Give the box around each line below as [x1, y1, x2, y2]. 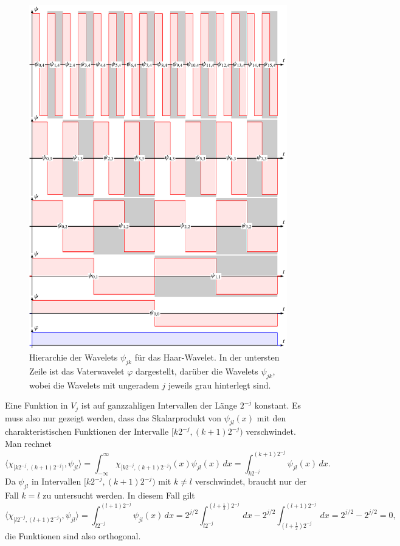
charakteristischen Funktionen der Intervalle [5, 425, 169, 438]
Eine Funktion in [5, 399, 68, 412]
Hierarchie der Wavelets [29, 350, 118, 363]
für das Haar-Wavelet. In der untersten [134, 350, 280, 363]
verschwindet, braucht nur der [195, 475, 307, 488]
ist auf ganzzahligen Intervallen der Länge [81, 399, 238, 412]
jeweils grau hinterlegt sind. [168, 378, 271, 391]
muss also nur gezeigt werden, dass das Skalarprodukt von [5, 411, 222, 424]
